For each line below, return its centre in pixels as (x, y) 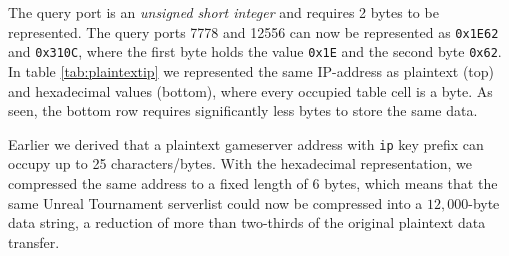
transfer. (34, 241)
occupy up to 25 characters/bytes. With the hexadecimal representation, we (240, 163)
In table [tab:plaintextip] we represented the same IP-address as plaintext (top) (251, 70)
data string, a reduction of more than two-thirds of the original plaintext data (247, 222)
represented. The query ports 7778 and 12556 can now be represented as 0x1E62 (253, 31)
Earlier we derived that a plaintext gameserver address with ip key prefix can (246, 143)
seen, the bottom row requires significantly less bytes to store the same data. (243, 110)
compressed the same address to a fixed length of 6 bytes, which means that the (253, 182)
